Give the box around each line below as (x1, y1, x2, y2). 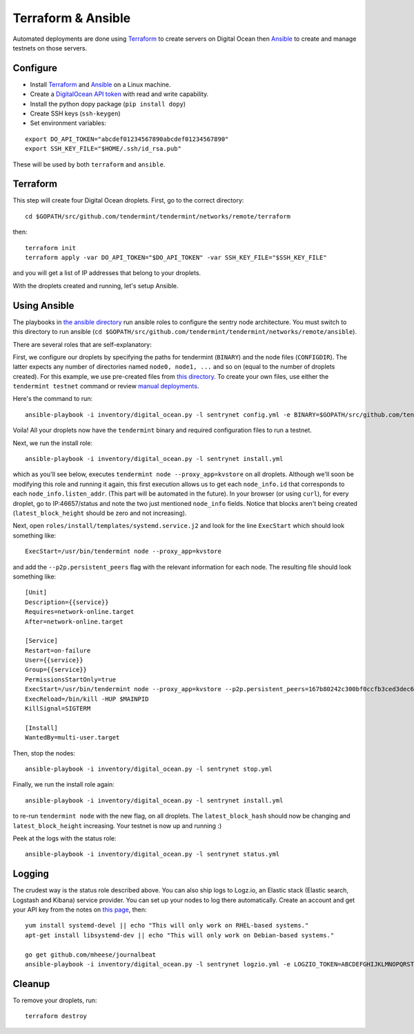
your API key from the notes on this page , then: (12, 905, 148, 914)
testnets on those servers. (12, 44, 88, 52)
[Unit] (25, 588, 48, 596)
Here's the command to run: (12, 395, 93, 403)
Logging (12, 868, 50, 880)
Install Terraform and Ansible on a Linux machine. (30, 80, 171, 88)
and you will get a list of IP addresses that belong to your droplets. (12, 269, 201, 277)
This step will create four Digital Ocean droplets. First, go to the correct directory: (12, 196, 244, 205)
